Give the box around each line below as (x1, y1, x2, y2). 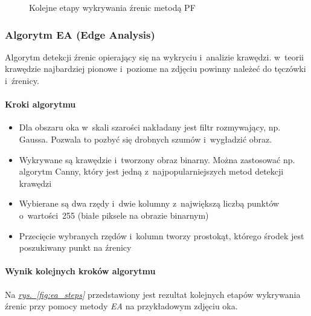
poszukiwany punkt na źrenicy (19, 241, 132, 254)
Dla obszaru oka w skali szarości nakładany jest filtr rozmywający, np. (19, 121, 281, 134)
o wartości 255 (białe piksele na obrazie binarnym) (19, 208, 209, 221)
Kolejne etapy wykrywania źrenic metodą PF (29, 1, 196, 13)
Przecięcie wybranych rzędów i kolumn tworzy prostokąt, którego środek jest (19, 229, 304, 242)
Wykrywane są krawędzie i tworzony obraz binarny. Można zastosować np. (19, 153, 295, 166)
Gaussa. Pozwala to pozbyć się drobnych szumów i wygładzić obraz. (19, 132, 272, 145)
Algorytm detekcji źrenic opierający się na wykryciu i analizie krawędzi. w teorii (5, 50, 304, 63)
